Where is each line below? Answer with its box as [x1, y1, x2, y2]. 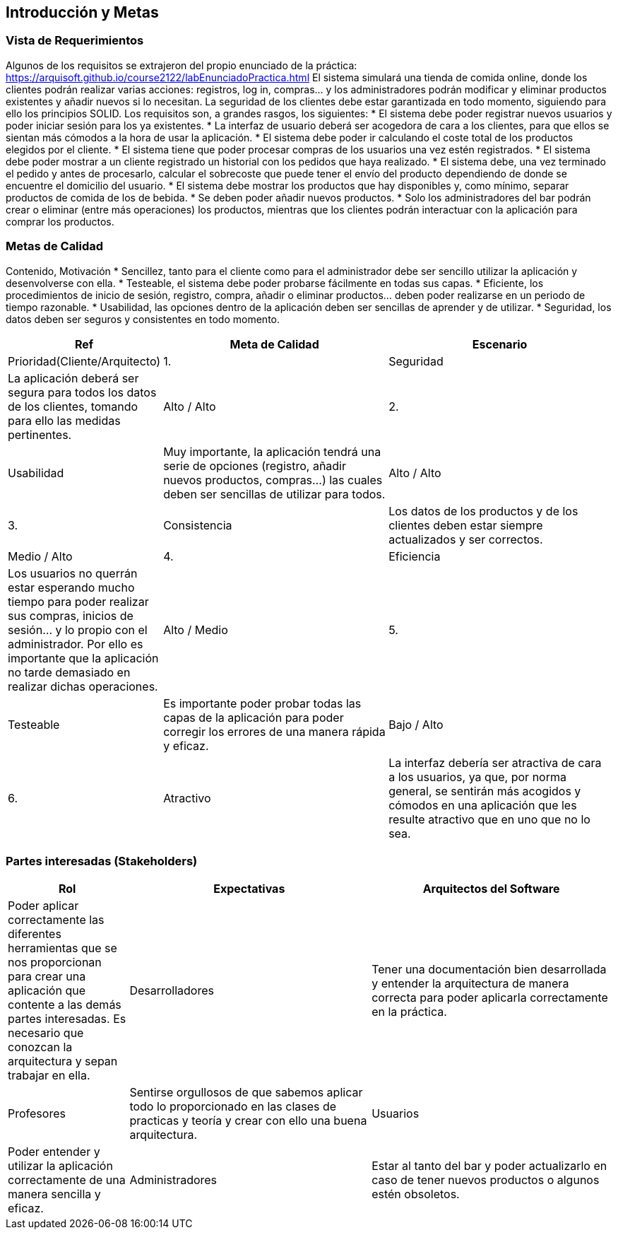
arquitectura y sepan [8, 1054, 118, 1069]
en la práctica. [372, 1005, 447, 1019]
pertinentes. [8, 427, 72, 442]
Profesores [8, 1106, 66, 1121]
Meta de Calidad [230, 336, 319, 351]
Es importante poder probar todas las [163, 696, 362, 710]
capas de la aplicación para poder [163, 710, 344, 725]
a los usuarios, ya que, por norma [388, 769, 566, 784]
